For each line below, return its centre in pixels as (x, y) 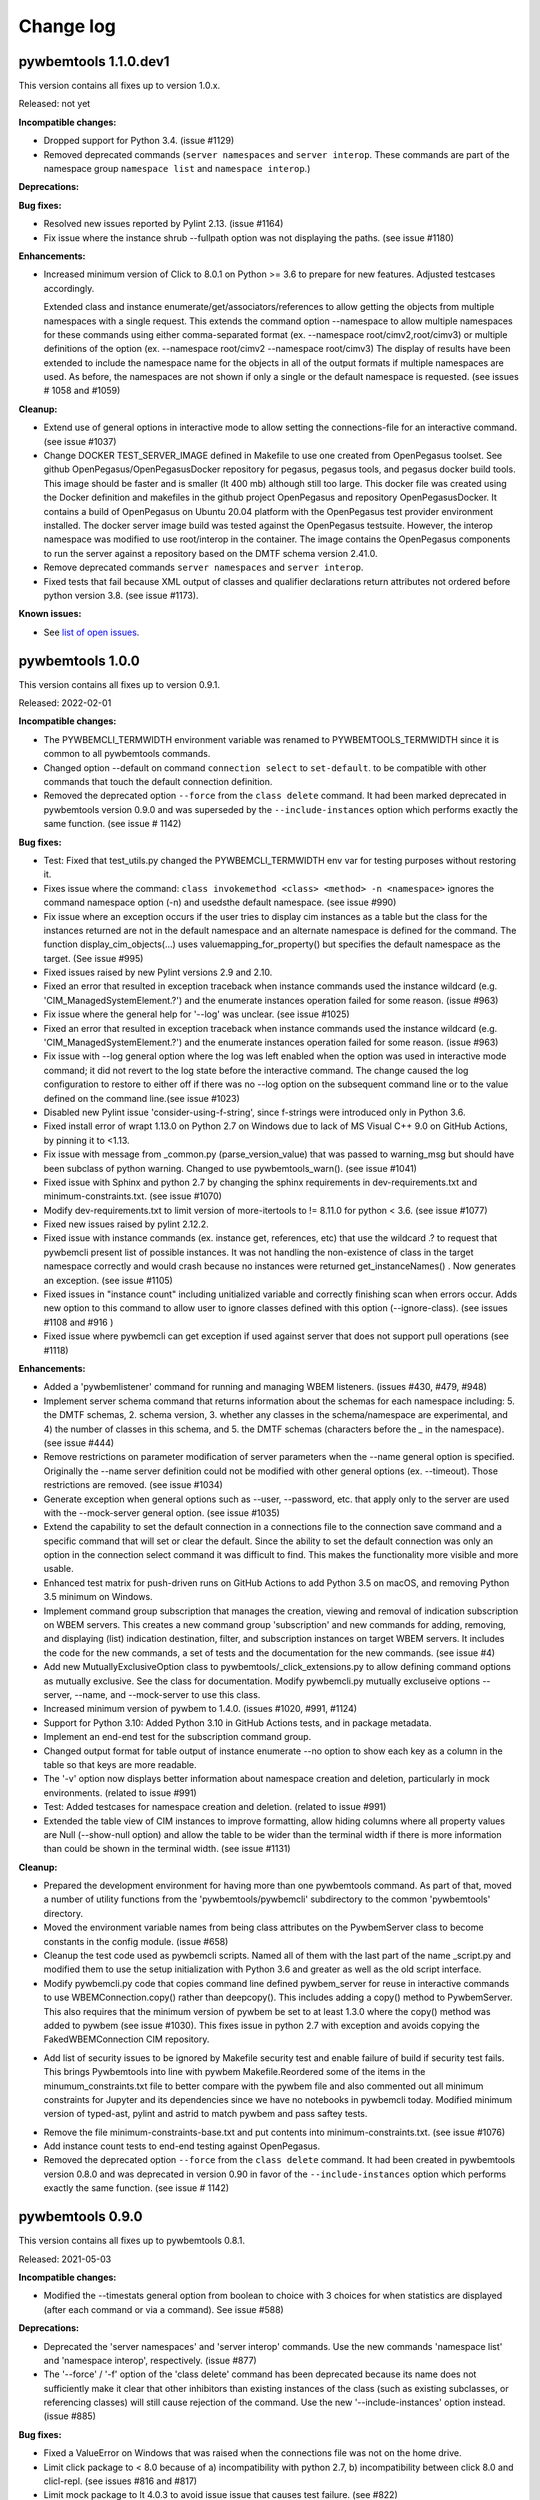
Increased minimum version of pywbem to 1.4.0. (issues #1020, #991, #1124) (200, 1709)
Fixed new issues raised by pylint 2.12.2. (126, 1224)
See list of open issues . (91, 632)
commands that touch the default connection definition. (158, 781)
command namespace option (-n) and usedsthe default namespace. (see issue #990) (220, 902)
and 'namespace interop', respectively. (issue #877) (150, 2360)
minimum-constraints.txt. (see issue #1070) (132, 1196)
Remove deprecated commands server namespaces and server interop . (203, 567)
